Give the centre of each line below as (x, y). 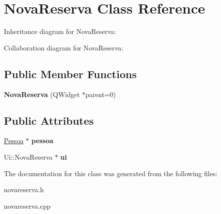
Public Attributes (49, 120)
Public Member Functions (70, 74)
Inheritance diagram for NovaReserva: (60, 31)
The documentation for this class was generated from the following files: (111, 173)
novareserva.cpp (27, 206)
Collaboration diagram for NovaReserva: (64, 47)
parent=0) (101, 94)
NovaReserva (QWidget (42, 94)
